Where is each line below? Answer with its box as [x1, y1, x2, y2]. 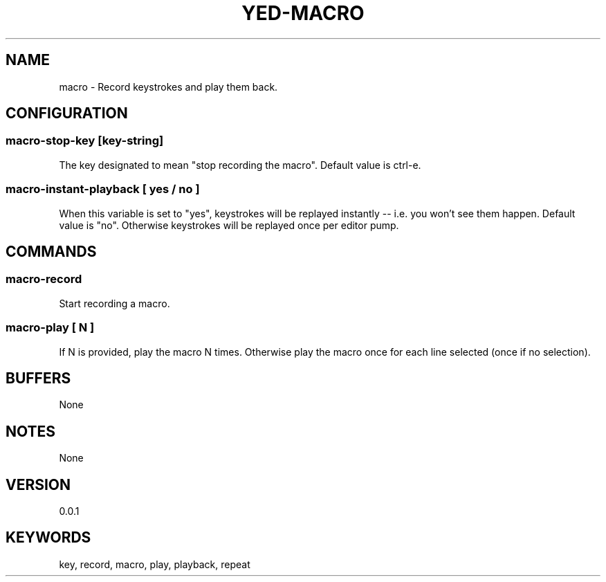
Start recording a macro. [59, 297, 170, 309]
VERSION [6, 475, 71, 493]
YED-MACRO [241, 1, 365, 25]
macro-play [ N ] [6, 320, 95, 335]
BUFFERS [6, 369, 71, 387]
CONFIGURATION [6, 104, 128, 122]
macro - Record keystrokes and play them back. [59, 80, 278, 93]
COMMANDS [6, 242, 97, 260]
